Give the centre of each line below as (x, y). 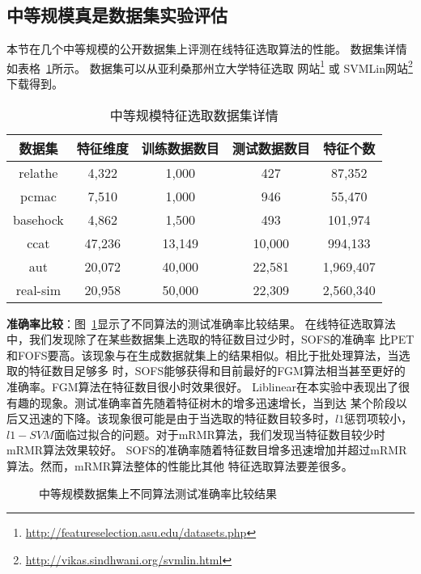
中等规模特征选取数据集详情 (194, 115)
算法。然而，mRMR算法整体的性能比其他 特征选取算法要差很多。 (180, 465)
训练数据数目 (180, 148)
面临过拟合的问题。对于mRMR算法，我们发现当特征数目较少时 (219, 434)
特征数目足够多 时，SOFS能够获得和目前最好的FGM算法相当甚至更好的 (217, 371)
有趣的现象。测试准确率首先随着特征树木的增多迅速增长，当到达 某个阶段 (201, 402)
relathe (38, 172)
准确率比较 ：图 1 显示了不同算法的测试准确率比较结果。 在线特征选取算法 (201, 323)
